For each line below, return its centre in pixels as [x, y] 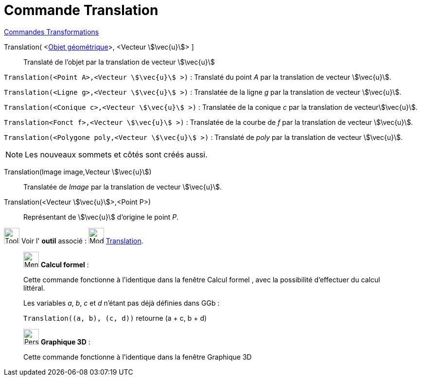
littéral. [34, 288]
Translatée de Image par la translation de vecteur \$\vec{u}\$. [123, 187]
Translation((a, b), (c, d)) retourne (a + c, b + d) [115, 318]
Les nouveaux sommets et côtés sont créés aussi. [116, 154]
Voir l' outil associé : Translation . [82, 241]
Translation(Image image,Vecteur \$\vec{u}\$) [78, 172]
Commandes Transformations [52, 32]
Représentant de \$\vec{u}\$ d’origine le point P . [101, 217]
